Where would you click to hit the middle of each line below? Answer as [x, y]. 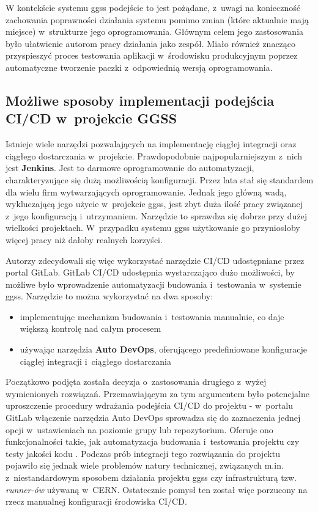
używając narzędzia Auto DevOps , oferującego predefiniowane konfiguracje [163, 349]
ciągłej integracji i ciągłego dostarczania [95, 361]
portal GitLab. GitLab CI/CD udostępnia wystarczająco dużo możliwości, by [150, 272]
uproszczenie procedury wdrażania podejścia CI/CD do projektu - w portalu [150, 405]
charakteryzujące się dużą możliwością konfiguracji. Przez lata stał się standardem [160, 179]
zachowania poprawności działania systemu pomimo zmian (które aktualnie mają [157, 19]
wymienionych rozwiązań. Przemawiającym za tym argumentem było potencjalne [157, 393]
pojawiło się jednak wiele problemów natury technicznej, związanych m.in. [145, 465]
